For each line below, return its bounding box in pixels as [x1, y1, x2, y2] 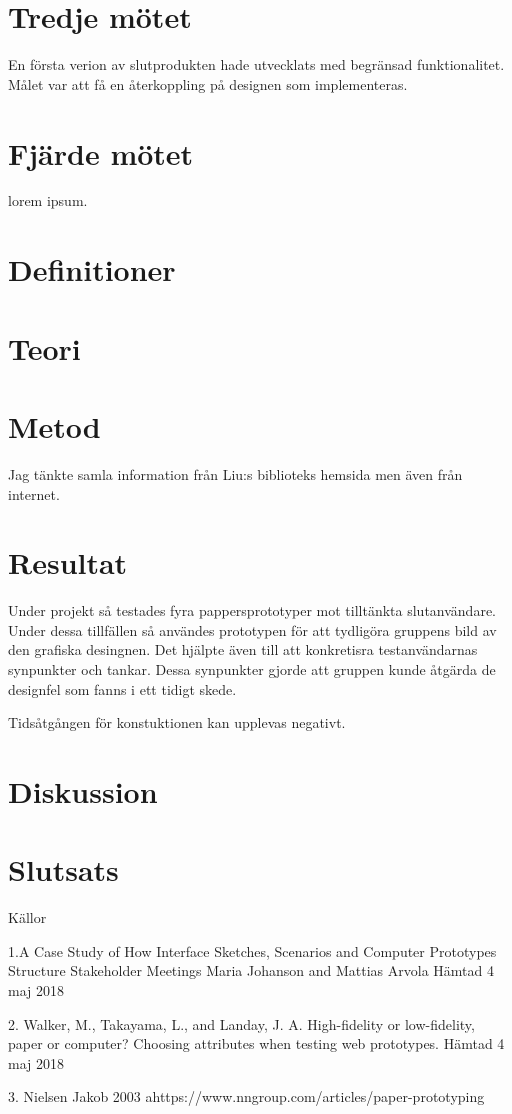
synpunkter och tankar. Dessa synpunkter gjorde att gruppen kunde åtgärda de [8, 659, 496, 679]
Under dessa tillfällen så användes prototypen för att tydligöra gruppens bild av [8, 619, 497, 640]
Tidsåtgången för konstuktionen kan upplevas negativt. [8, 712, 346, 733]
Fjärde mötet [8, 132, 194, 173]
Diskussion [8, 770, 158, 811]
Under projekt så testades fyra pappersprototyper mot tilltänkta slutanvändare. [8, 600, 496, 621]
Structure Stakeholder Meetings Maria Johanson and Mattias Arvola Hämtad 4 [8, 960, 494, 981]
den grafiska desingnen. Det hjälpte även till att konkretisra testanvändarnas [8, 639, 478, 660]
